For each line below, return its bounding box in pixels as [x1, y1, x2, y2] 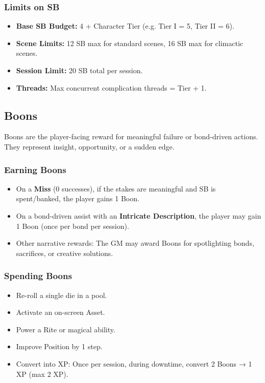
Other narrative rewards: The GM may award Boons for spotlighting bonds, [16, 238, 254, 248]
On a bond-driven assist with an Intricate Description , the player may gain [16, 210, 261, 221]
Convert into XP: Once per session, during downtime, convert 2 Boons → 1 [16, 358, 252, 369]
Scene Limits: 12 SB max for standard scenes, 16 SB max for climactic [16, 37, 243, 48]
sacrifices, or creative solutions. [16, 247, 113, 258]
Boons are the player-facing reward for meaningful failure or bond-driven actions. [4, 131, 258, 142]
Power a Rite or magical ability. [16, 324, 115, 334]
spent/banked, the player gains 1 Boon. [16, 193, 139, 204]
